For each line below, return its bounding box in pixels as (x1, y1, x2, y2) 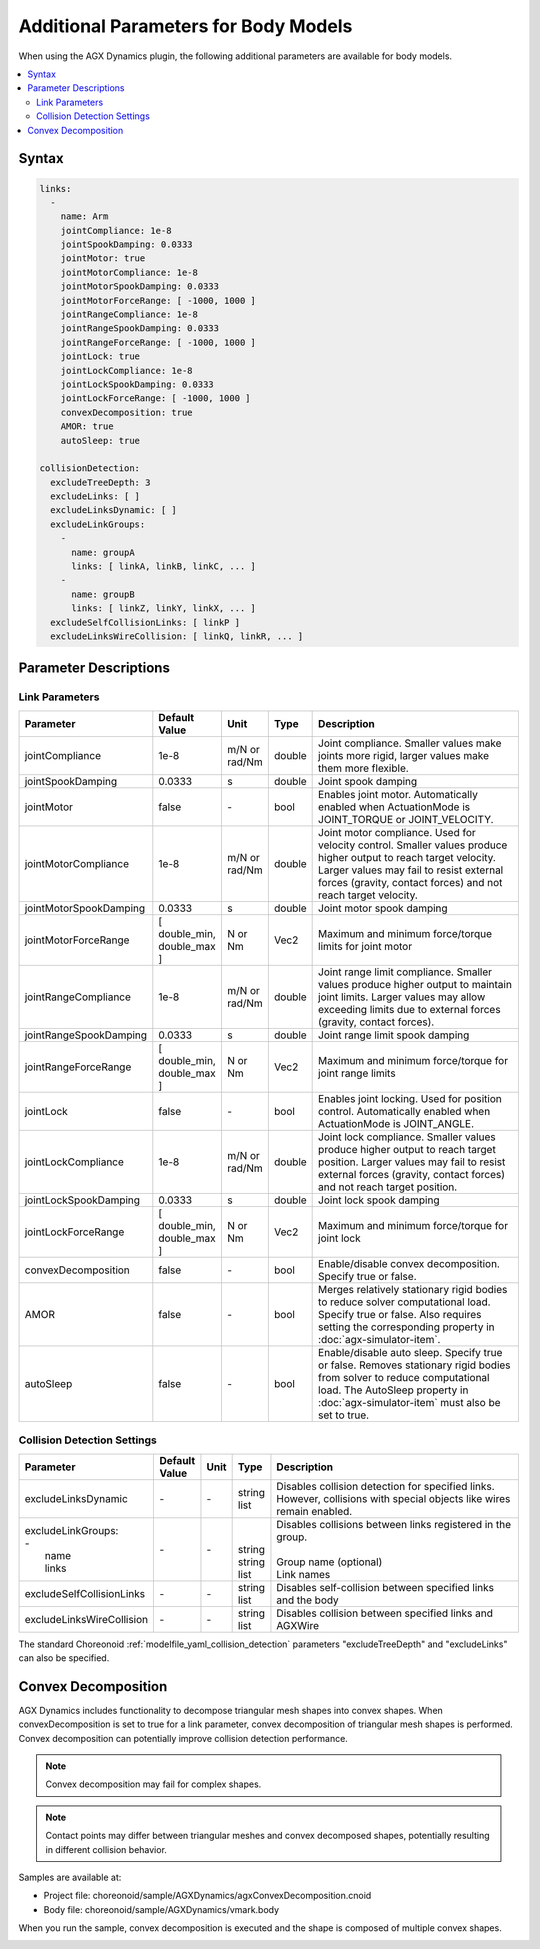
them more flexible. (318, 761, 409, 775)
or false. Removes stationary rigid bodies (318, 1358, 511, 1372)
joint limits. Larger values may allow (318, 990, 486, 1004)
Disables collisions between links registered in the (276, 1517, 512, 1531)
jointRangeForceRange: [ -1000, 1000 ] (60, 336, 257, 348)
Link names (276, 1567, 331, 1581)
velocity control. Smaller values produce (318, 838, 508, 852)
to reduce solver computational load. (318, 1295, 491, 1309)
